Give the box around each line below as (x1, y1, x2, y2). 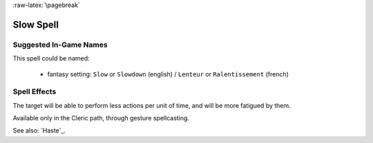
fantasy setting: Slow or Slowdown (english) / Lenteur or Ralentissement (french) (47, 69, 289, 78)
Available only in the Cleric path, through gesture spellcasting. (12, 114, 190, 122)
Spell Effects (12, 87, 57, 96)
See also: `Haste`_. (12, 126, 66, 135)
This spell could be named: (12, 54, 90, 63)
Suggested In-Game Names (12, 40, 108, 49)
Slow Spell (12, 19, 59, 30)
